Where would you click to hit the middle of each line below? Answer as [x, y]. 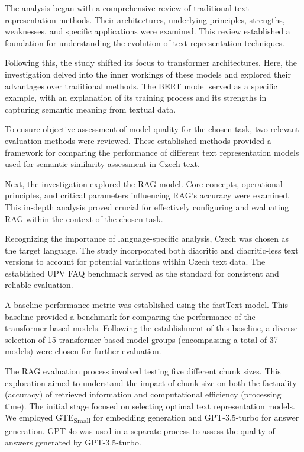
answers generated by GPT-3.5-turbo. [73, 442]
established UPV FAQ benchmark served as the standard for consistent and [142, 273]
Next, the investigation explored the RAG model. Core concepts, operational [144, 183]
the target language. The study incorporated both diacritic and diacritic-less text [152, 250]
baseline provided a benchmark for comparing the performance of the [130, 316]
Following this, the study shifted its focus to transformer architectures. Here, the [151, 62]
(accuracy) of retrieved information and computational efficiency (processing [143, 394]
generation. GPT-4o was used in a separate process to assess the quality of [140, 430]
